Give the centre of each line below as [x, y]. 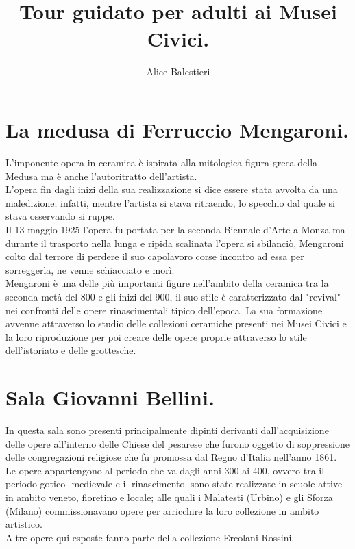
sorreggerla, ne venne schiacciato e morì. [90, 269]
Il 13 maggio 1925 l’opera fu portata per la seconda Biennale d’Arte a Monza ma [175, 229]
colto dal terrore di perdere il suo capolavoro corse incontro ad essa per [155, 256]
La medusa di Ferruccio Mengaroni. [177, 130]
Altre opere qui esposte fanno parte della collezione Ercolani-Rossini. [150, 537]
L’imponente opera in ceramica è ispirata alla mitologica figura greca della [162, 163]
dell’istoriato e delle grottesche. [71, 350]
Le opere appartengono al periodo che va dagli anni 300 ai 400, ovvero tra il [165, 470]
